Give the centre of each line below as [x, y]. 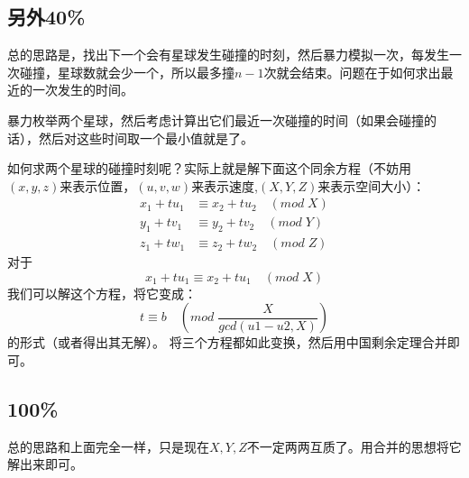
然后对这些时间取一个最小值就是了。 [146, 138]
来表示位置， [98, 185]
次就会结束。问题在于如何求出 [352, 72]
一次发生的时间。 [83, 90]
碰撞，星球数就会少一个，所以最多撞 [127, 72]
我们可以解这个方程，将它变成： [102, 293]
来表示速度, [225, 185]
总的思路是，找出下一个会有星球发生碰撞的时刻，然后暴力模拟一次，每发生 [228, 55]
